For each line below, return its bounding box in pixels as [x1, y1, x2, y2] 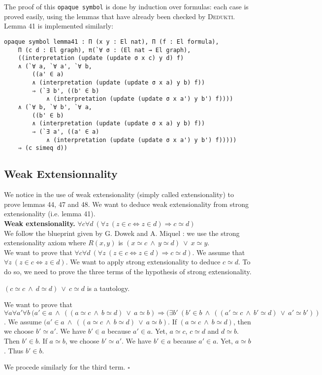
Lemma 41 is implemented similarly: [4, 21, 114, 31]
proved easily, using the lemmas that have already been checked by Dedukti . [4, 11, 235, 21]
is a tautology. [87, 283, 130, 293]
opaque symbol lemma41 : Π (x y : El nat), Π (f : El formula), [4, 38, 219, 45]
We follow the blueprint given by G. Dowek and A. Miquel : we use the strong [4, 228, 240, 238]
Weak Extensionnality [4, 166, 118, 181]
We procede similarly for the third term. [4, 362, 126, 372]
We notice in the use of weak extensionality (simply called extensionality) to [4, 189, 234, 200]
